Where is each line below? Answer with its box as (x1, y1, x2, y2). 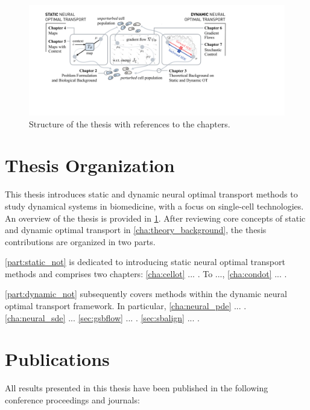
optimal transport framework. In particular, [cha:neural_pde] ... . (5, 299, 247, 312)
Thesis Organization (5, 153, 175, 178)
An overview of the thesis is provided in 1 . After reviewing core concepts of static (5, 211, 306, 224)
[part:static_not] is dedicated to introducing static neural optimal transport (5, 255, 285, 268)
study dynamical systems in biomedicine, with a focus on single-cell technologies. (5, 199, 304, 212)
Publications (5, 347, 110, 371)
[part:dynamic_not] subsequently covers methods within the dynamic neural (5, 287, 287, 300)
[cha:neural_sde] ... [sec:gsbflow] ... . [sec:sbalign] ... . (5, 311, 200, 324)
